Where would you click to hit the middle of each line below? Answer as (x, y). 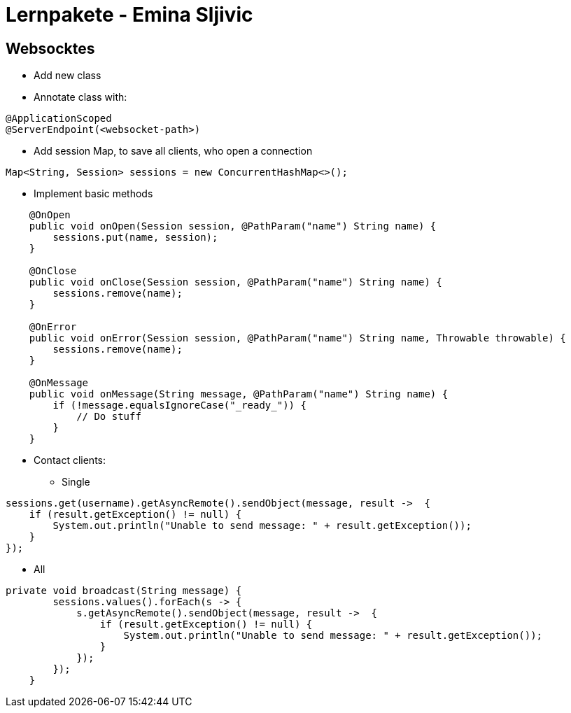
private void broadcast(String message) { (124, 591)
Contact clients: (70, 460)
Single (76, 482)
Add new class (68, 76)
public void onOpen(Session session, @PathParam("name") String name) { (233, 226)
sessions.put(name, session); (135, 238)
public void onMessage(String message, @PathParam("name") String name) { (239, 394)
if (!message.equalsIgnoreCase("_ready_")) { (179, 405)
